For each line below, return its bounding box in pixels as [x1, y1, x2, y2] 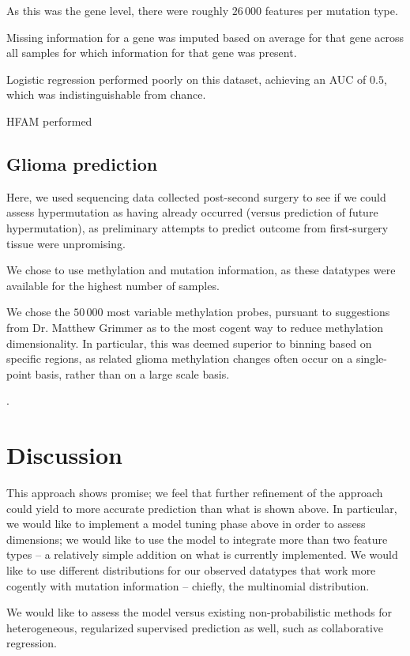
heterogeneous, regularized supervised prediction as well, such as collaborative [6, 619, 384, 635]
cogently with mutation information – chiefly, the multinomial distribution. [6, 577, 370, 594]
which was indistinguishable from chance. [6, 86, 206, 103]
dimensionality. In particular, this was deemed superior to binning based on [6, 334, 372, 351]
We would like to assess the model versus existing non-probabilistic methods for [6, 604, 393, 620]
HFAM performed [6, 112, 92, 129]
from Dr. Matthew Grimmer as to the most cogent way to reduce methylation [6, 319, 383, 335]
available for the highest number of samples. [6, 277, 220, 293]
